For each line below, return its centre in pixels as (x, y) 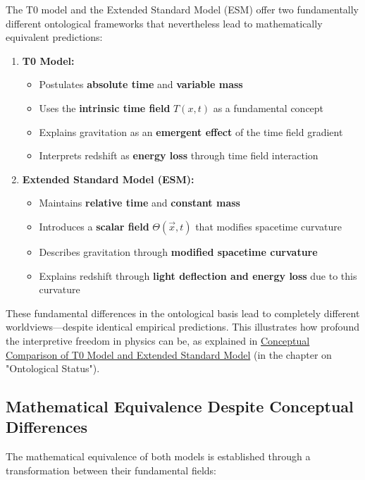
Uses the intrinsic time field (105, 107)
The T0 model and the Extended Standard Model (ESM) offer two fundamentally (182, 9)
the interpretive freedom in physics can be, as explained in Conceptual (158, 340)
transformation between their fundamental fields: (111, 470)
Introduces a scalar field (94, 226)
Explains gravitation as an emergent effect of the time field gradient (191, 131)
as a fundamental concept (268, 107)
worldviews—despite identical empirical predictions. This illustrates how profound (182, 327)
